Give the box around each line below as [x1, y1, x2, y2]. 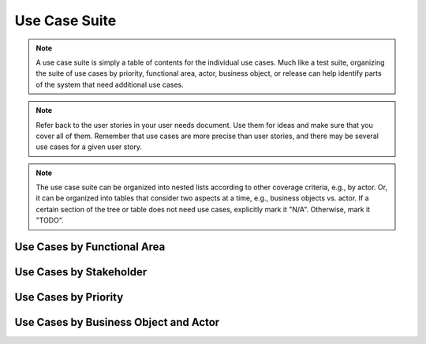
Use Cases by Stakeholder [14, 265, 148, 279]
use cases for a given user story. [35, 142, 142, 151]
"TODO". [35, 215, 65, 225]
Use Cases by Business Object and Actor [14, 316, 220, 329]
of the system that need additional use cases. [35, 80, 185, 89]
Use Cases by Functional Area [14, 241, 166, 254]
